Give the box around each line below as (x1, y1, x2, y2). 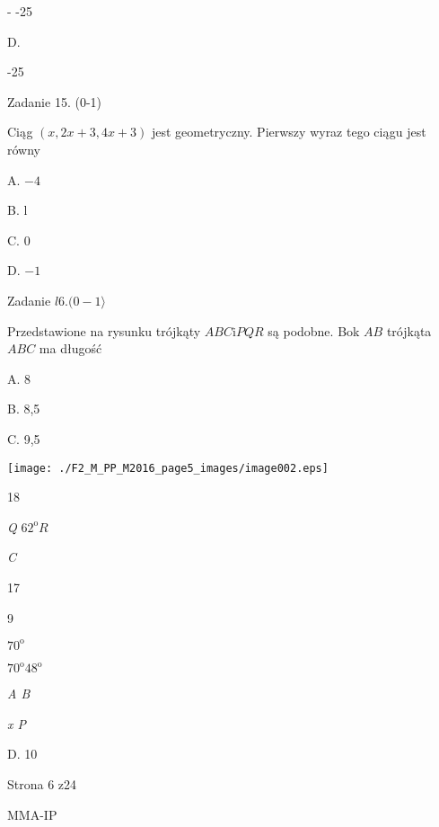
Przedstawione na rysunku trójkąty (7, 321, 201, 340)
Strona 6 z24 (7, 774, 77, 793)
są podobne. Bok (268, 321, 360, 340)
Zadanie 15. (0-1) (7, 92, 101, 111)
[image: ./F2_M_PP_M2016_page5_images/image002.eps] (7, 461, 329, 475)
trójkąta (386, 321, 432, 340)
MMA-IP (7, 805, 57, 823)
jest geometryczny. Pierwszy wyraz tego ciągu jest (151, 122, 426, 141)
